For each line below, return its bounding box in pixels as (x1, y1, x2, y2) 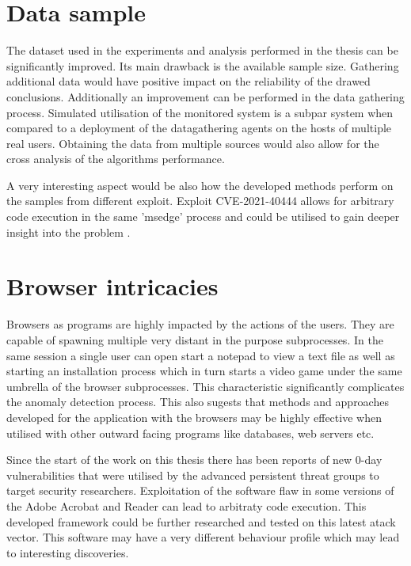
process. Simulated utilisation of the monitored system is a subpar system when (6, 104, 394, 120)
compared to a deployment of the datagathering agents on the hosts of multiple (6, 120, 392, 136)
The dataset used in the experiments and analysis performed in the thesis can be (6, 42, 398, 59)
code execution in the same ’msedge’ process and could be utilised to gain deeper (6, 208, 400, 225)
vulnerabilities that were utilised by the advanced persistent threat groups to (6, 466, 379, 483)
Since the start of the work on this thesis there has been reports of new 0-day (6, 451, 382, 468)
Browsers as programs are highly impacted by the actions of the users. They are (6, 316, 394, 332)
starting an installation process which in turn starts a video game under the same (6, 363, 402, 379)
